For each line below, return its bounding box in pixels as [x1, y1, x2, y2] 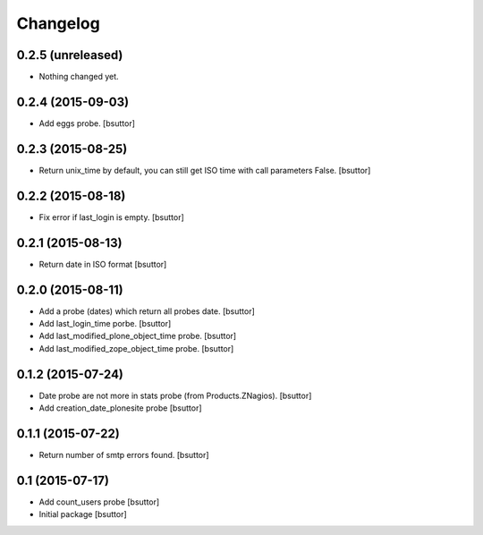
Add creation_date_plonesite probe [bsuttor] [38, 403, 202, 413]
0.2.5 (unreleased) [16, 47, 123, 63]
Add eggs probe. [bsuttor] [38, 117, 136, 129]
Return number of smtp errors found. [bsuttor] [38, 449, 209, 460]
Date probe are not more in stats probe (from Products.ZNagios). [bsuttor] [38, 390, 312, 401]
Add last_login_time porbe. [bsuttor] [38, 318, 172, 328]
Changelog [16, 13, 100, 33]
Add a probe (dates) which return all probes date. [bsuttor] [38, 305, 255, 317]
